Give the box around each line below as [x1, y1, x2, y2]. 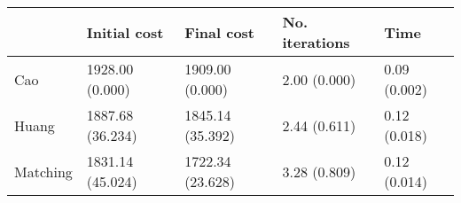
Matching [14, 160, 73, 182]
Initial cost [86, 21, 164, 43]
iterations [282, 32, 350, 52]
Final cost [184, 21, 255, 43]
